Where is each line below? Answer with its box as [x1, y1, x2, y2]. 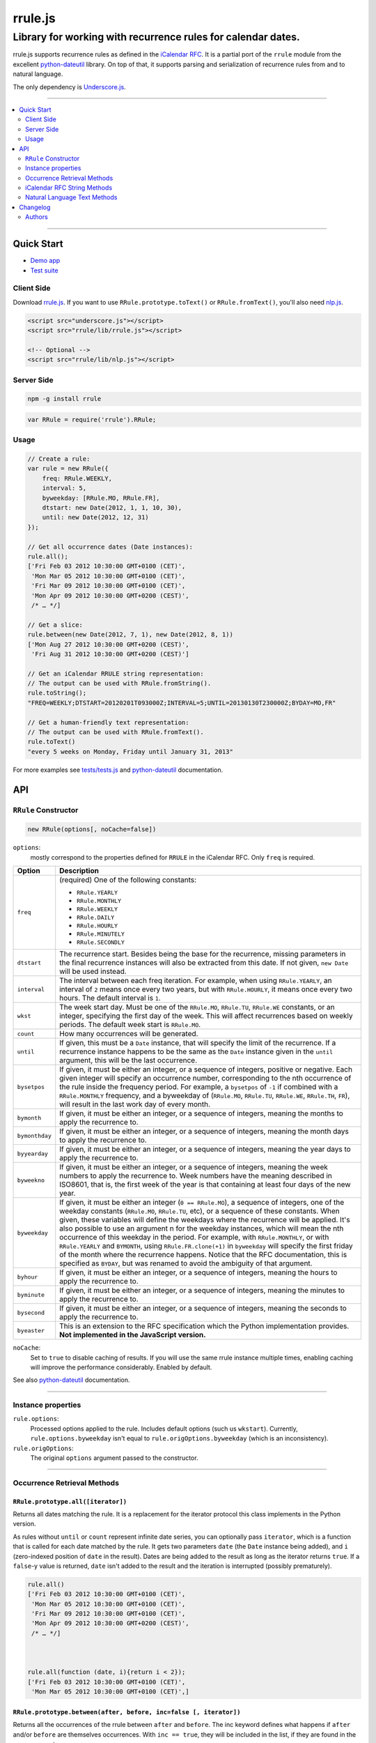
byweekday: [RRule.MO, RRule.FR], [42, 494, 160, 502]
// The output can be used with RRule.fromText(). [27, 729, 205, 736]
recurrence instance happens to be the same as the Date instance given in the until [59, 1046, 334, 1056]
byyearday [17, 1150, 49, 1157]
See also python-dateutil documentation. [13, 1376, 130, 1384]
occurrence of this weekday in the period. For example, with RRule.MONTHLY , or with [59, 1233, 329, 1242]
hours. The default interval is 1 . [59, 994, 161, 1003]
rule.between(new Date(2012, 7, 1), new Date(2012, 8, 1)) [27, 631, 233, 639]
